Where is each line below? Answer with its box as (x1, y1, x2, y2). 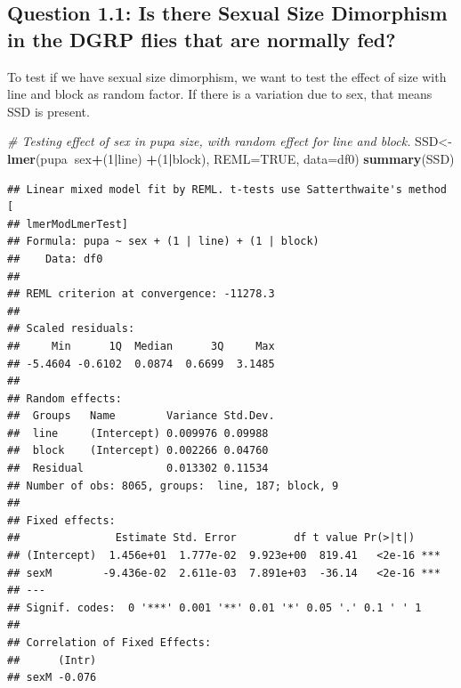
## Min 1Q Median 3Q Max (7, 339, 275, 352)
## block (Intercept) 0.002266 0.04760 (7, 444, 269, 457)
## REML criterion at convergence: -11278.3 (7, 287, 275, 301)
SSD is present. (7, 101, 90, 120)
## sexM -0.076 (7, 671, 97, 684)
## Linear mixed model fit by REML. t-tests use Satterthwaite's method (7, 182, 447, 196)
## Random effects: (7, 392, 122, 405)
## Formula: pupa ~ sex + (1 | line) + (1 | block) (7, 235, 319, 248)
